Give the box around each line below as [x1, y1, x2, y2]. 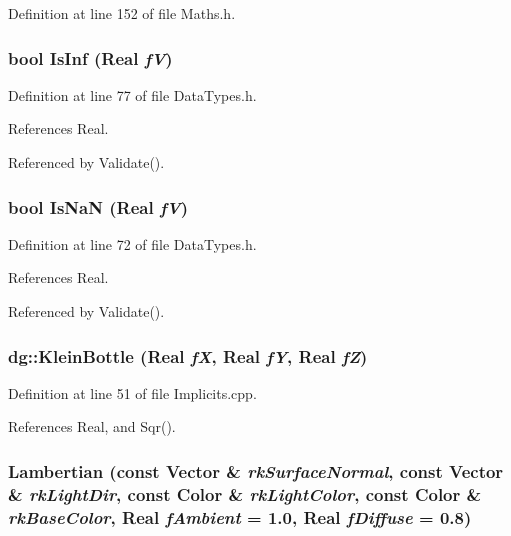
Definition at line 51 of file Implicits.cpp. [8, 382, 257, 403]
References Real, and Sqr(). [8, 416, 176, 437]
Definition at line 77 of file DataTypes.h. [8, 84, 257, 105]
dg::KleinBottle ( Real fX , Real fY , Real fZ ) [8, 343, 368, 368]
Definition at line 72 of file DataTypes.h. [8, 233, 257, 254]
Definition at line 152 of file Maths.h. [8, 3, 236, 23]
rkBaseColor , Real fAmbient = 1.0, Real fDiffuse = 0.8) [8, 504, 472, 529]
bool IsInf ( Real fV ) [8, 45, 173, 70]
